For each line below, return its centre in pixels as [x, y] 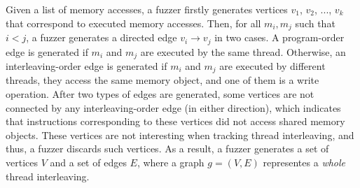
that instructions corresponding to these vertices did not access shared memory [175, 121]
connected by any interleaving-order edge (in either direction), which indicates [173, 107]
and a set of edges [88, 162]
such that [315, 23]
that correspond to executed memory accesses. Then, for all [133, 23]
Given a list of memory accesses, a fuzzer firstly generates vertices [147, 9]
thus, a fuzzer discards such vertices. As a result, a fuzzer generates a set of [167, 149]
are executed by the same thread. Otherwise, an [243, 51]
